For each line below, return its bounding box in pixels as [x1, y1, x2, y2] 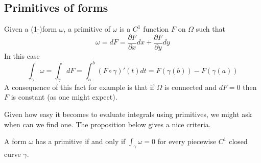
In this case [4, 50, 40, 61]
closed [229, 136, 248, 147]
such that [196, 24, 225, 34]
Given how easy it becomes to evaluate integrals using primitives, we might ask [4, 108, 252, 119]
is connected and [164, 81, 217, 92]
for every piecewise [157, 136, 217, 147]
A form [4, 136, 27, 147]
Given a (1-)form [4, 24, 57, 34]
